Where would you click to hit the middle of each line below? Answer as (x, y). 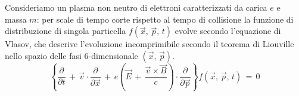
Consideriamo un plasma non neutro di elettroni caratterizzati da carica (136, 7)
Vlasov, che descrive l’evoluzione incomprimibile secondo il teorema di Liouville (149, 44)
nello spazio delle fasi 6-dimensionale (71, 55)
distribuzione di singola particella (66, 31)
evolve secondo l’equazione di (228, 31)
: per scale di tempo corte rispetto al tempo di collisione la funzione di (165, 19)
